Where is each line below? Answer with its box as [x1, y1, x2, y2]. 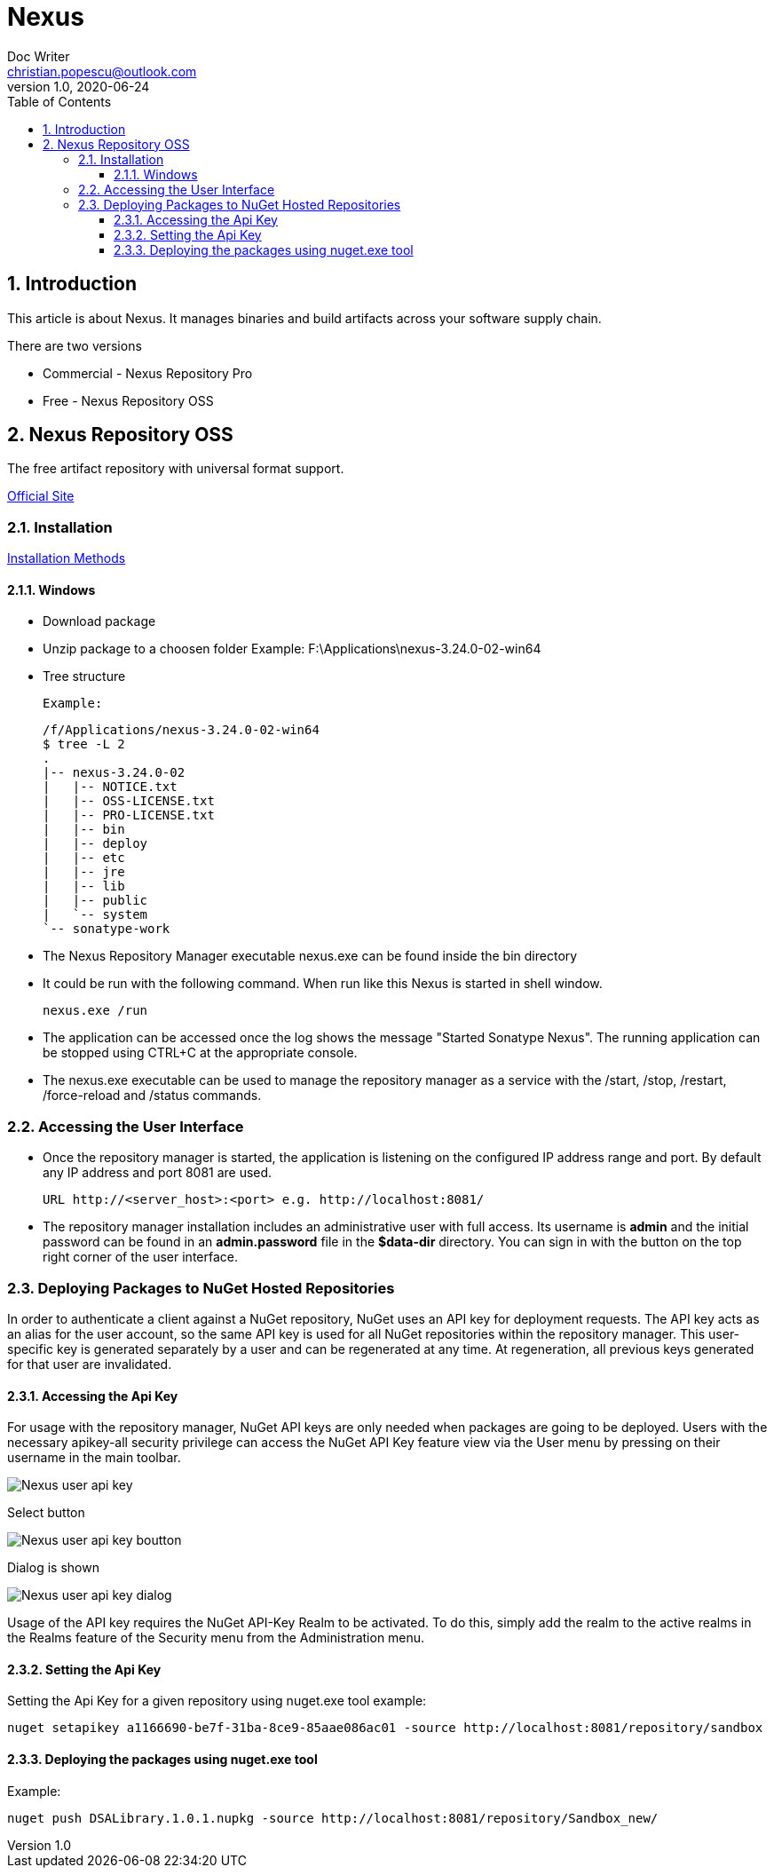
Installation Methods [7, 550, 126, 566]
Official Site [7, 488, 75, 504]
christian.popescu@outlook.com [7, 63, 197, 79]
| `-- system [43, 907, 148, 922]
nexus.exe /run [43, 1003, 148, 1018]
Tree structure [43, 669, 126, 684]
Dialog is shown [7, 1560, 99, 1576]
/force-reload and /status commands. [43, 1088, 262, 1104]
